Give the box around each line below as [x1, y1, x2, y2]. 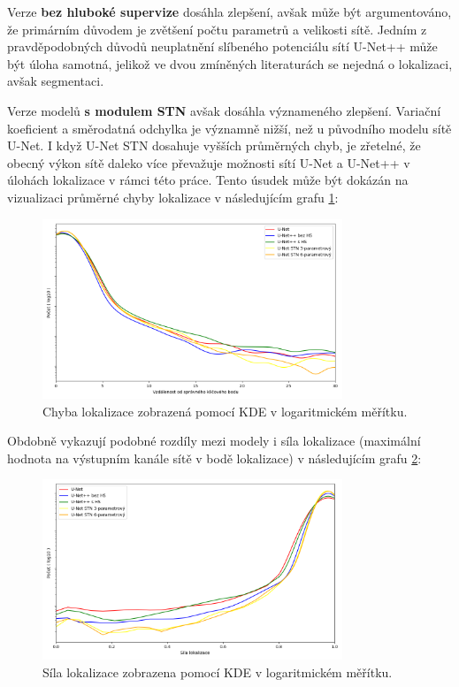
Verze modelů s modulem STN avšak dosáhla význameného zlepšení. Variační [7, 101, 441, 119]
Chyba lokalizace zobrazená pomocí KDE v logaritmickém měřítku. [42, 401, 408, 420]
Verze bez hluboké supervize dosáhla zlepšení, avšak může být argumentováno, [7, 3, 452, 20]
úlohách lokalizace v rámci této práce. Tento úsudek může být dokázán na [7, 171, 409, 189]
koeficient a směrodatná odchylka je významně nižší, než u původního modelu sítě [7, 118, 452, 137]
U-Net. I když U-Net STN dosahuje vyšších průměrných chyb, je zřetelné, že [7, 136, 421, 155]
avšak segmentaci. [7, 72, 104, 90]
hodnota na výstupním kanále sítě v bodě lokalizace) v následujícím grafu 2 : [7, 448, 422, 467]
